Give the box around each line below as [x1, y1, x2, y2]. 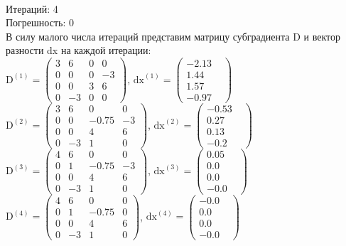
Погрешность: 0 [6, 15, 74, 30]
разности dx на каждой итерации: [6, 43, 151, 58]
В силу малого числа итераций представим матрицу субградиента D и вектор [6, 28, 341, 43]
